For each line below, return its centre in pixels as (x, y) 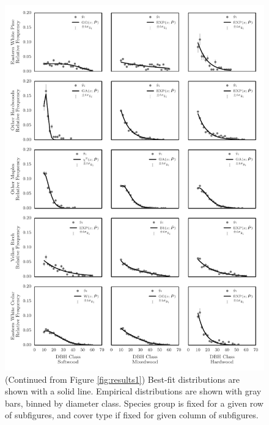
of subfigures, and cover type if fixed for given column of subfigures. (132, 415)
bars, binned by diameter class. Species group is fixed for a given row (134, 403)
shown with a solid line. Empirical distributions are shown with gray (133, 391)
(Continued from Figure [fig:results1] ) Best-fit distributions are (123, 379)
